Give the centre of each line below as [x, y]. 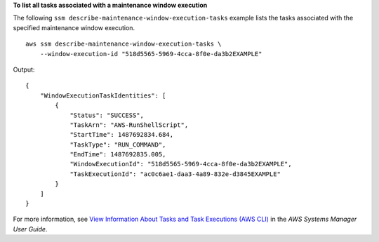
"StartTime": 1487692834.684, [122, 135]
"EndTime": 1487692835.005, [118, 155]
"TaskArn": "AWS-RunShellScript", [129, 125]
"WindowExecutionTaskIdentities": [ [103, 95]
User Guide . [30, 229]
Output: [24, 69]
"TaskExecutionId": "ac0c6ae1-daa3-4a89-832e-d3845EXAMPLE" [175, 174]
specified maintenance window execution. [74, 27]
